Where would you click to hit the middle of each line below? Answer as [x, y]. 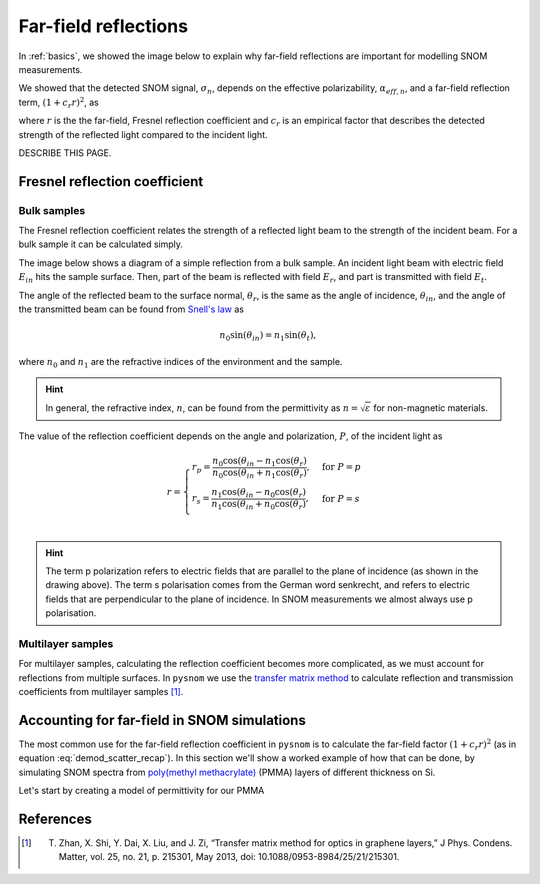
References [55, 818]
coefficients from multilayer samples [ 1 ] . [101, 692]
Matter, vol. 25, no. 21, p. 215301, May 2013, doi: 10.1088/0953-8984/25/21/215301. [229, 857]
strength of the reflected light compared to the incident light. [143, 134]
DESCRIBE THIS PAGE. [65, 152]
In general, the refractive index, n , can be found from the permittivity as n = [202, 407]
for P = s [340, 498]
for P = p [341, 467]
